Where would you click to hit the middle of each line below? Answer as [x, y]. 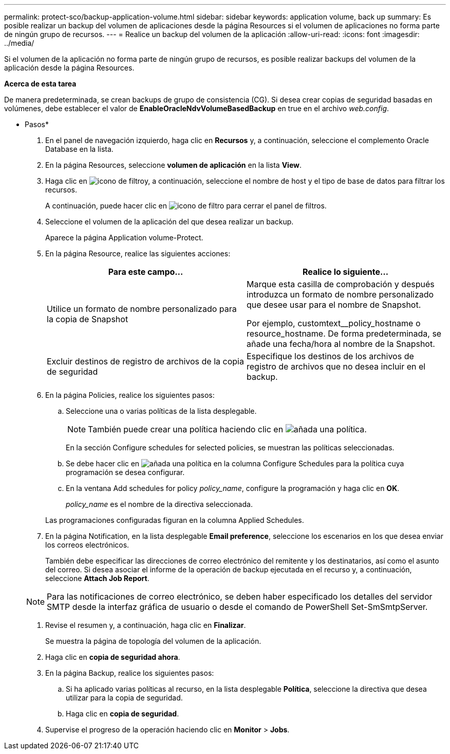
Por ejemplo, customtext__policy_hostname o [334, 323]
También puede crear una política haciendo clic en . [227, 429]
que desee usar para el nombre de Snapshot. [334, 305]
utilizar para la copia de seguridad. [124, 698]
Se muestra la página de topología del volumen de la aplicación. [153, 641]
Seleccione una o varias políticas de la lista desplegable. [161, 411]
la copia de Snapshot [88, 319]
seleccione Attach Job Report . [97, 578]
